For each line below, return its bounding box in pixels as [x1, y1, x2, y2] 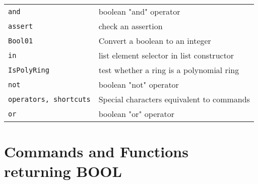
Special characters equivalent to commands [98, 93, 250, 105]
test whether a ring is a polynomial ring [98, 64, 239, 76]
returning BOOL [4, 161, 122, 181]
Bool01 [8, 36, 33, 45]
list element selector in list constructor [98, 49, 234, 61]
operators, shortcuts [8, 95, 91, 103]
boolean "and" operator [98, 6, 180, 17]
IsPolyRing [8, 66, 49, 74]
